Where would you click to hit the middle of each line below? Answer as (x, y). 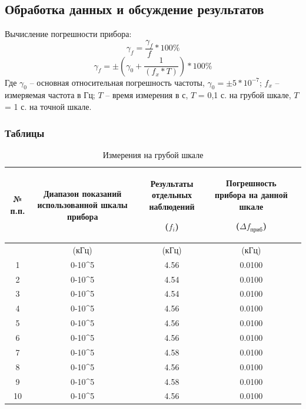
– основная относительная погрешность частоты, (117, 82)
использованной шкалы (82, 205)
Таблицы (25, 133)
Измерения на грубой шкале (153, 154)
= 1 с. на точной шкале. (48, 107)
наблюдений (172, 207)
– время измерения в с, (147, 95)
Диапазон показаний (82, 193)
